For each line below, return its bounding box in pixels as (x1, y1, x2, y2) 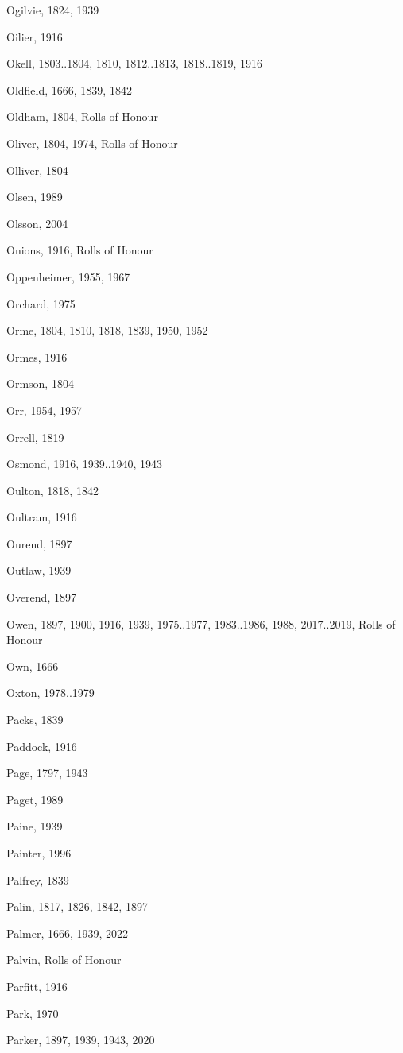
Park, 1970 (6, 1005, 59, 1021)
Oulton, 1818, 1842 (6, 482, 99, 498)
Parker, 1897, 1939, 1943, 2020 (6, 1032, 155, 1048)
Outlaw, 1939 (6, 562, 72, 579)
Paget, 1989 (6, 791, 64, 807)
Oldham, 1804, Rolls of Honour (6, 108, 158, 125)
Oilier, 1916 (6, 28, 63, 45)
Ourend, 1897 (6, 535, 72, 552)
